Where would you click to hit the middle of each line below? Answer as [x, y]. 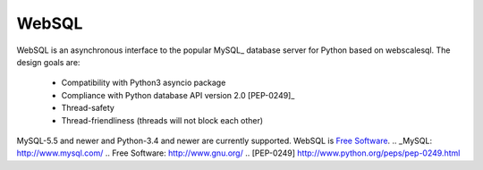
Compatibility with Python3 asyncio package [144, 83]
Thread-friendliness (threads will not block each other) [162, 120]
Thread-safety [88, 108]
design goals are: [48, 62]
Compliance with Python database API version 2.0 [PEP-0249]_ [178, 95]
